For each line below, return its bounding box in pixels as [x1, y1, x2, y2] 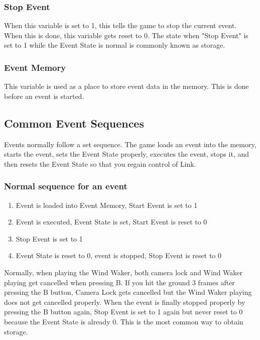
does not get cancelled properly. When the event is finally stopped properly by [4, 296, 245, 307]
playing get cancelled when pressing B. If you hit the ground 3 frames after [4, 277, 235, 287]
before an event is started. [4, 90, 84, 101]
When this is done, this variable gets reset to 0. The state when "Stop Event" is [4, 30, 248, 40]
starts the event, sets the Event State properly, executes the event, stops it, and [4, 149, 249, 159]
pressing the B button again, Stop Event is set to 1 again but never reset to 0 [4, 306, 243, 317]
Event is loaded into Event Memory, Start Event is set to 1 [16, 199, 198, 210]
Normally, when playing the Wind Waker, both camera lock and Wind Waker [4, 267, 243, 277]
